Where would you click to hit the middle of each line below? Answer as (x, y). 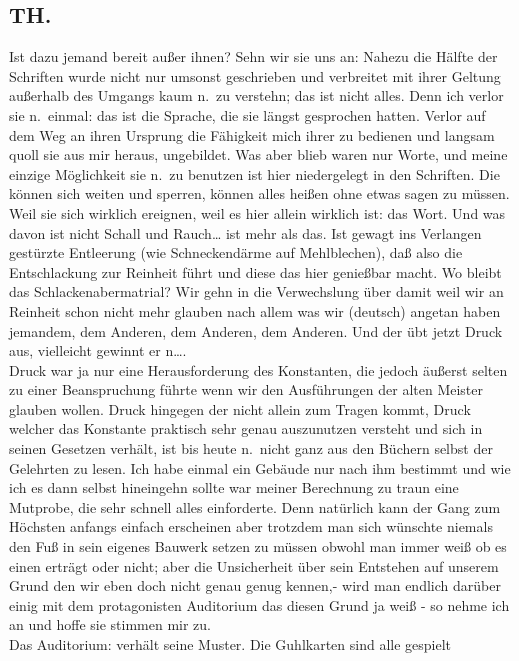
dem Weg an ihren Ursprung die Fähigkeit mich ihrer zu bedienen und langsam (252, 134)
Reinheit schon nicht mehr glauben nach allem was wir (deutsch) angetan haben (255, 310)
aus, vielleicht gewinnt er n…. (98, 350)
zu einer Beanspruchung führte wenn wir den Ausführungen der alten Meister (246, 389)
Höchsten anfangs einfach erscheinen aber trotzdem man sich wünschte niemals (251, 526)
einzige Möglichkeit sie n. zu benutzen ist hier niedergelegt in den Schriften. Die (254, 173)
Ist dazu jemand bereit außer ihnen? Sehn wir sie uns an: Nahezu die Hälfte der (253, 56)
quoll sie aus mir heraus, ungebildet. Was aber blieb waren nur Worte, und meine (258, 154)
